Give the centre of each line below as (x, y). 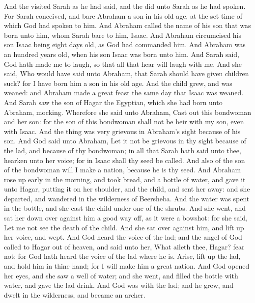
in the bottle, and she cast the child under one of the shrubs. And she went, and (125, 208)
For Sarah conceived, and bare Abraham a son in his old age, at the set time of (123, 15)
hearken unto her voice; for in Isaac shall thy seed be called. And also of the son (125, 160)
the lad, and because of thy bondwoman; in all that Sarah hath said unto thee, (123, 150)
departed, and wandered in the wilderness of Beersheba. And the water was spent (127, 198)
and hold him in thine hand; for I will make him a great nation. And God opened (127, 266)
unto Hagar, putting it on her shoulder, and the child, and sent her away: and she (127, 189)
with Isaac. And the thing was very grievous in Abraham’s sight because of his (122, 131)
